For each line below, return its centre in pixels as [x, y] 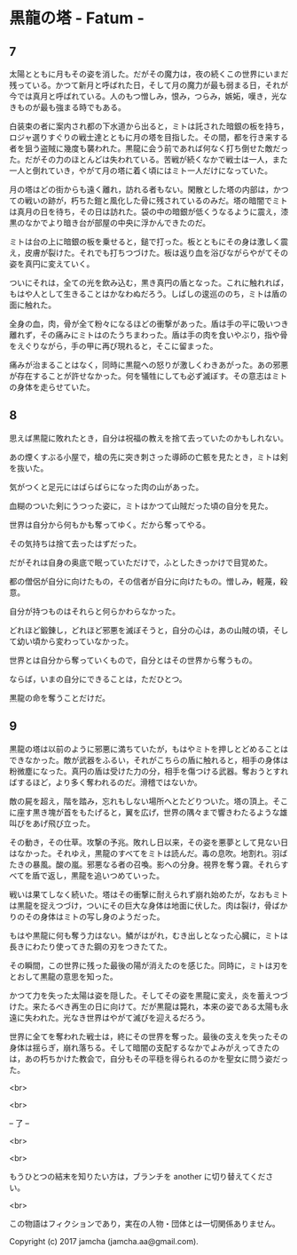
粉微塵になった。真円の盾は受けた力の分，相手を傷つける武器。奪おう [137, 771]
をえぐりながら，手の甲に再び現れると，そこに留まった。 [114, 346]
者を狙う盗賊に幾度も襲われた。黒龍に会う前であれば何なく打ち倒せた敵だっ [149, 148]
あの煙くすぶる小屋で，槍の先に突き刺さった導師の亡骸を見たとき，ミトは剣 [148, 457]
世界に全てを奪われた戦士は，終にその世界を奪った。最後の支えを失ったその [148, 1037]
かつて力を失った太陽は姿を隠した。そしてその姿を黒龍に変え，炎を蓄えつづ [148, 995]
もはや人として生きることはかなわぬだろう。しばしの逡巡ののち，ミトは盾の [148, 294]
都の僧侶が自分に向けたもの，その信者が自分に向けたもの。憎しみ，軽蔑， [145, 581]
